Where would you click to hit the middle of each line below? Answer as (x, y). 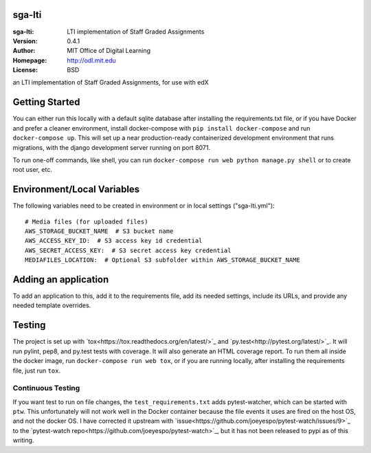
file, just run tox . (37, 371)
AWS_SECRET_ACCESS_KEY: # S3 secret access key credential (128, 250)
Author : (24, 51)
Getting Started (46, 102)
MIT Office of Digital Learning (109, 51)
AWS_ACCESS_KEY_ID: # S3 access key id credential (114, 241)
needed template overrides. (52, 305)
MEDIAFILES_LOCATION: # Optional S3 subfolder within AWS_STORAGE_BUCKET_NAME (162, 260)
